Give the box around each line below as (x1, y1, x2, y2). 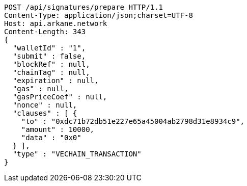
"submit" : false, (12, 52, 86, 60)
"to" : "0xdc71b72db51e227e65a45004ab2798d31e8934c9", (21, 117, 245, 125)
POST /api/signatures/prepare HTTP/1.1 (4, 3, 163, 11)
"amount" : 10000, (21, 125, 95, 134)
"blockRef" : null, (12, 60, 90, 68)
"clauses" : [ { (12, 109, 77, 117)
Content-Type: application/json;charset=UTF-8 (4, 11, 193, 19)
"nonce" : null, (12, 101, 77, 109)
